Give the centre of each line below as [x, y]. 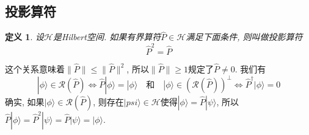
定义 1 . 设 [24, 37]
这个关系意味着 [35, 68]
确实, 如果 [25, 102]
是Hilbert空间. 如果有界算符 [107, 37]
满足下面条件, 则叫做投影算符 [244, 37]
